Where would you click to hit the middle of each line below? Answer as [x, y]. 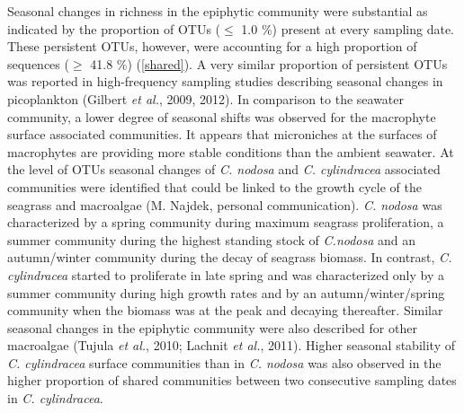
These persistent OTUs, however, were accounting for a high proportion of [212, 46]
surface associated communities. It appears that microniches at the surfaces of [222, 134]
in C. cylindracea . [55, 398]
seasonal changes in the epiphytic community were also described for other [212, 327]
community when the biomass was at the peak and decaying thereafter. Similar [225, 310]
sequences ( [38, 63]
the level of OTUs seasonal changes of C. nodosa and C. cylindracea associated [224, 169]
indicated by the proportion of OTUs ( [114, 28]
